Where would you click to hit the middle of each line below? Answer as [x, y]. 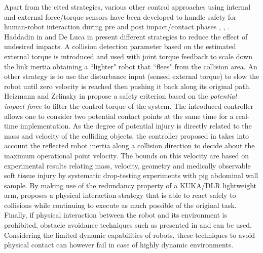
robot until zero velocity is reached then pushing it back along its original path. [128, 86]
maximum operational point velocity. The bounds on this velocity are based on [126, 155]
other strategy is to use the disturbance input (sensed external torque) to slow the [132, 76]
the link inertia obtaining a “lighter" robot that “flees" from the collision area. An [131, 66]
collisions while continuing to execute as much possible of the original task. [120, 205]
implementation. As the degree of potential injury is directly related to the [136, 126]
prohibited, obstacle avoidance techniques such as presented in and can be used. [128, 225]
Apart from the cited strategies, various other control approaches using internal [127, 7]
